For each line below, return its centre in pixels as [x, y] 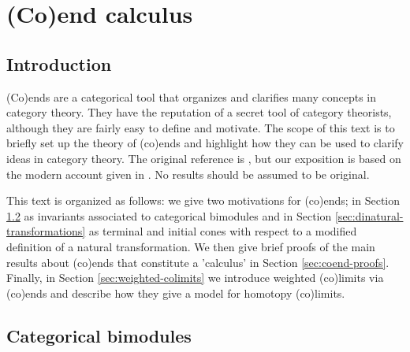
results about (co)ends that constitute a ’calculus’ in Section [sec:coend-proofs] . [198, 262]
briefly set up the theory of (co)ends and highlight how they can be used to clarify [205, 143]
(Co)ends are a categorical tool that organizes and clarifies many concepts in [192, 96]
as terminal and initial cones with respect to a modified [223, 231]
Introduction [59, 63]
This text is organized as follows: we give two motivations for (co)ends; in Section [203, 200]
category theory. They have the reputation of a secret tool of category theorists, [199, 112]
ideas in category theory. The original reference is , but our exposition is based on [204, 158]
